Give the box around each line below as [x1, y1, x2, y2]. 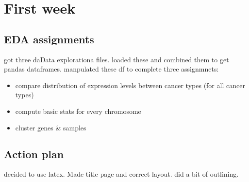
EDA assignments [4, 31, 94, 46]
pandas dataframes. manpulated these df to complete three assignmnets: [4, 64, 219, 74]
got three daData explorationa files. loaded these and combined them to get [4, 54, 229, 64]
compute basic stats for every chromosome [15, 106, 141, 116]
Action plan [4, 146, 64, 161]
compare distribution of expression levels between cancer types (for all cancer [15, 80, 245, 90]
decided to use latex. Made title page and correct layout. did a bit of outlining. [4, 169, 239, 179]
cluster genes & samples [15, 122, 86, 132]
